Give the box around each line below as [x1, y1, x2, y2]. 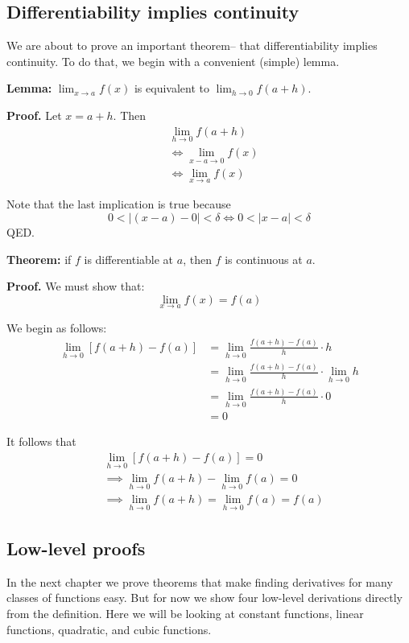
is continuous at [225, 250, 303, 267]
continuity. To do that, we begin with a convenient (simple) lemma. [6, 52, 340, 69]
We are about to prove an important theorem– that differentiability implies [6, 37, 378, 54]
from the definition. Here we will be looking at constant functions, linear [6, 604, 364, 621]
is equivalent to [134, 80, 209, 97]
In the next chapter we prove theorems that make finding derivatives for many [6, 573, 393, 590]
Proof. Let [6, 106, 62, 123]
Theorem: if [6, 250, 72, 267]
